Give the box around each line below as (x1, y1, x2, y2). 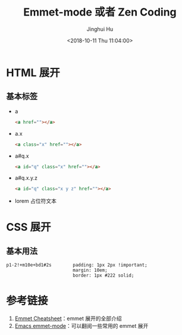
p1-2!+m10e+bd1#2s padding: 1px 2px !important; (6, 262, 148, 268)
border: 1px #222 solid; (72, 273, 134, 278)
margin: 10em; (72, 267, 108, 274)
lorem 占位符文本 (14, 198, 57, 205)
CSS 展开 (6, 221, 52, 234)
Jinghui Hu (86, 25, 114, 33)
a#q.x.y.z (14, 174, 37, 181)
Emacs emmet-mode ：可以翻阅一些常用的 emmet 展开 (14, 323, 149, 330)
